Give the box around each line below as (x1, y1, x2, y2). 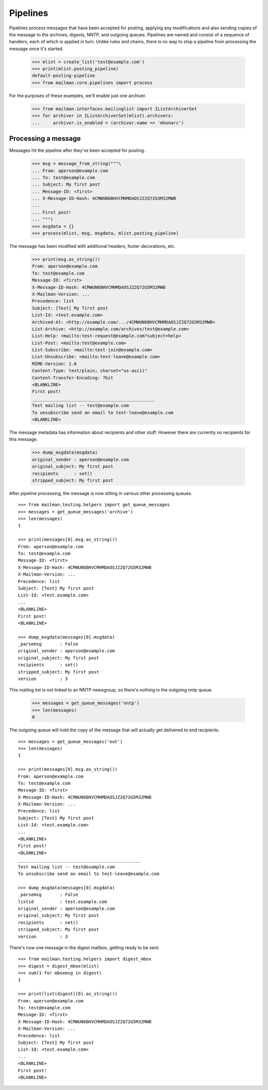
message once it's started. (9, 45, 64, 52)
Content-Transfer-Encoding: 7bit (32, 375, 114, 381)
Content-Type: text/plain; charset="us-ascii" (32, 368, 147, 374)
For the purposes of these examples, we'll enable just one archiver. (9, 93, 146, 99)
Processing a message (9, 134, 81, 143)
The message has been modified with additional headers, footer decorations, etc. (9, 243, 176, 249)
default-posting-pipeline (32, 73, 95, 79)
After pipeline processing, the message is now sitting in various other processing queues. (9, 490, 193, 496)
